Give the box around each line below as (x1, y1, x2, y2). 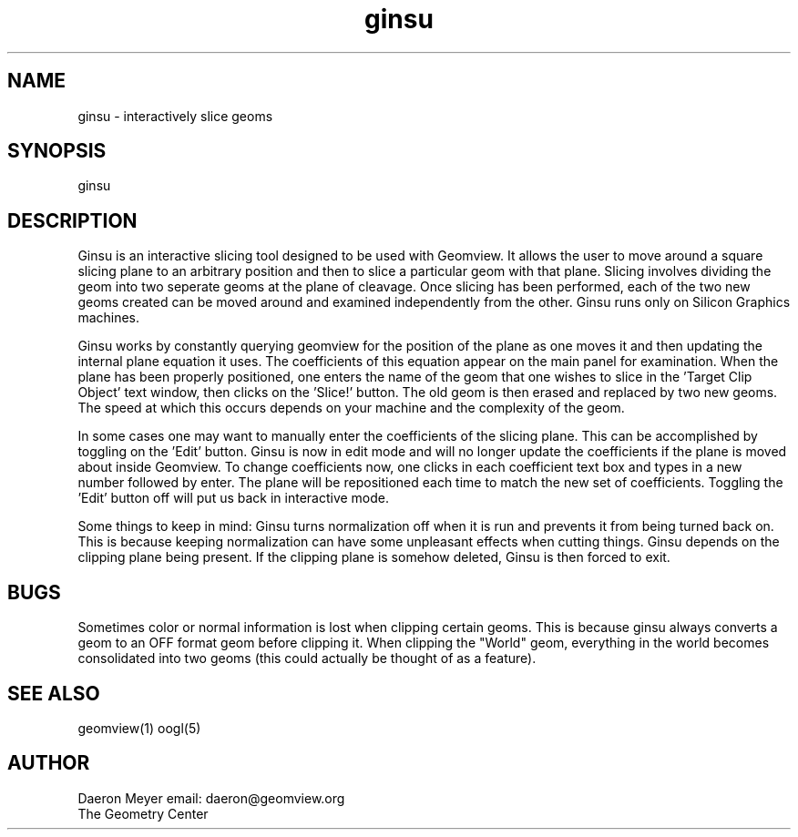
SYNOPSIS (7, 139, 107, 163)
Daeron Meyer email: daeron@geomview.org (77, 790, 345, 806)
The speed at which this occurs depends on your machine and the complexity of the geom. (77, 400, 625, 416)
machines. (77, 310, 140, 326)
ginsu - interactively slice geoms (77, 107, 273, 124)
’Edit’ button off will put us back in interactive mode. (77, 490, 390, 506)
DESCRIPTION (7, 209, 138, 232)
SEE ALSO (7, 681, 100, 705)
